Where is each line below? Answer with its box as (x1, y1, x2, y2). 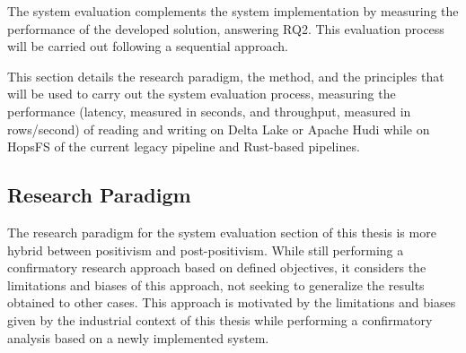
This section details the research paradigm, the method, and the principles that (7, 66, 444, 85)
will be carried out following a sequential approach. (7, 37, 288, 56)
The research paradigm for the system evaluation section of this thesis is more (7, 222, 436, 241)
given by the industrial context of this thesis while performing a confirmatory (7, 310, 433, 329)
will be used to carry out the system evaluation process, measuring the (7, 84, 396, 103)
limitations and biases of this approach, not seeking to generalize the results (7, 275, 425, 294)
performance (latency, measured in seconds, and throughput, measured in (7, 101, 411, 120)
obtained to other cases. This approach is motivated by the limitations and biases (7, 293, 456, 312)
